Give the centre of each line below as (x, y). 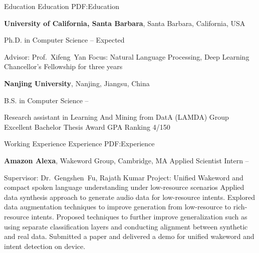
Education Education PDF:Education (62, 6)
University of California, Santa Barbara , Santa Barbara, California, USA (125, 23)
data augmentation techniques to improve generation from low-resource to (117, 207)
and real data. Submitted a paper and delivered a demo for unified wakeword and (129, 236)
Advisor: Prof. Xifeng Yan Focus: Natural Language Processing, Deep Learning (127, 56)
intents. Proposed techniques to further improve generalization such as (139, 216)
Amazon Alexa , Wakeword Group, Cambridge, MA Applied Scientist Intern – (126, 160)
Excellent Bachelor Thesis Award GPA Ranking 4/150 (87, 126)
